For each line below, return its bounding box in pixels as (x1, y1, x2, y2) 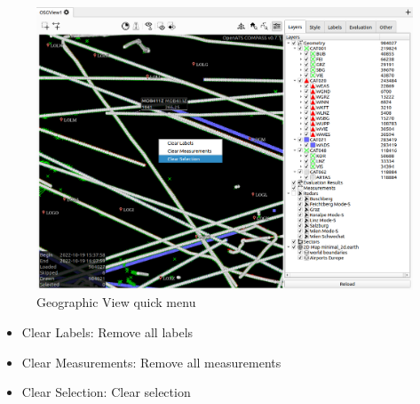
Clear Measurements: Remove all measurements (21, 352, 281, 371)
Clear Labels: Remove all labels (21, 323, 194, 342)
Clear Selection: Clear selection (21, 383, 191, 401)
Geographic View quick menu (36, 293, 196, 311)
